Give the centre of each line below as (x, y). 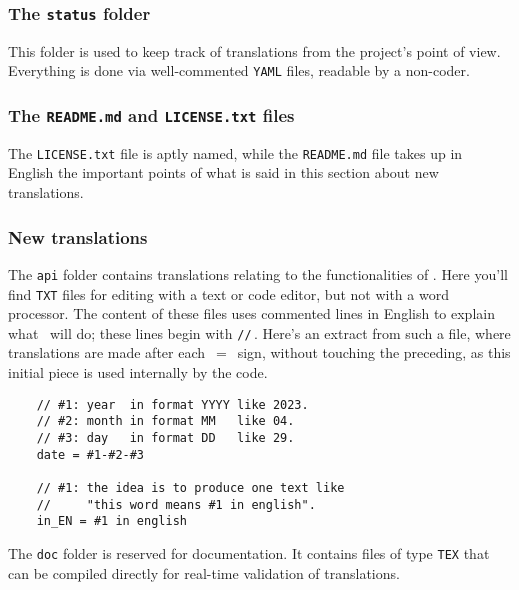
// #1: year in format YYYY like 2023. (172, 404)
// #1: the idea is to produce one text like (190, 487)
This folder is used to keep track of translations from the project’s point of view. (254, 50)
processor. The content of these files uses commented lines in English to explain (251, 313)
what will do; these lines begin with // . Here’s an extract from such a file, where (259, 332)
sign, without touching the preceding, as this (374, 352)
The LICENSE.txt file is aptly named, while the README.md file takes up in (235, 152)
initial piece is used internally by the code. (138, 372)
